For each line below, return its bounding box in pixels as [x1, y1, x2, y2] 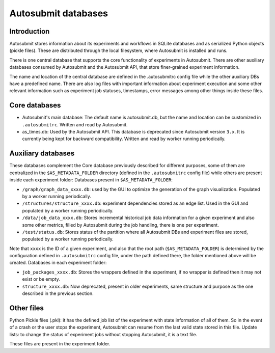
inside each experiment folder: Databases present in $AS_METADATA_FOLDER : [9, 177, 173, 183]
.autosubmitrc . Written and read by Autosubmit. [22, 121, 128, 127]
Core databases [9, 101, 61, 110]
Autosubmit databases [9, 8, 108, 19]
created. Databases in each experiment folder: [9, 260, 107, 266]
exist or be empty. [22, 276, 61, 282]
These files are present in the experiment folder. [9, 341, 111, 347]
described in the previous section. [22, 290, 94, 296]
